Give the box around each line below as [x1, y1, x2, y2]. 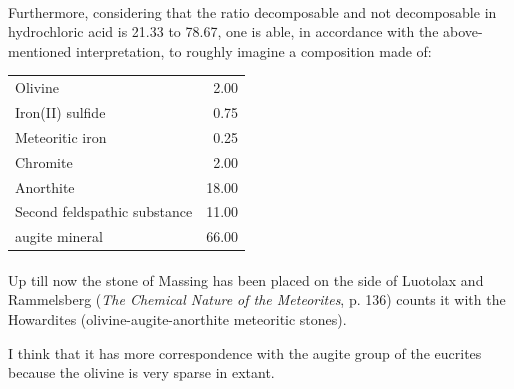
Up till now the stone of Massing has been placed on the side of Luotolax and [8, 269, 484, 290]
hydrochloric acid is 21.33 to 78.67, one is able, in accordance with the [8, 21, 439, 42]
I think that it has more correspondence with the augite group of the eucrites [8, 342, 482, 363]
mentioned [8, 40, 72, 61]
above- [443, 21, 483, 42]
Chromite [15, 151, 73, 172]
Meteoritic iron [15, 126, 107, 147]
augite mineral [15, 226, 103, 247]
